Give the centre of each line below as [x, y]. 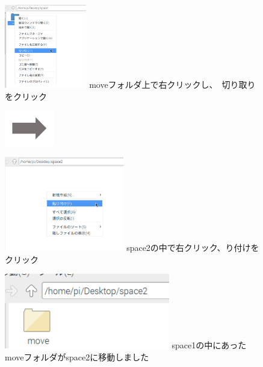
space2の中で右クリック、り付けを [193, 247]
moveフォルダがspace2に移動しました [77, 356]
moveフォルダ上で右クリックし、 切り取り [172, 85]
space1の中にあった [209, 345]
